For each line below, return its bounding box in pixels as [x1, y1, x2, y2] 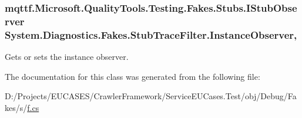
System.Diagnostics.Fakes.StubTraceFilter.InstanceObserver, [5, 27, 297, 42]
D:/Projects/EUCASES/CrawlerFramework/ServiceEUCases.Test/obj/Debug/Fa [5, 90, 297, 102]
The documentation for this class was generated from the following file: [5, 70, 260, 82]
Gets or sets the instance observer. [5, 50, 129, 63]
